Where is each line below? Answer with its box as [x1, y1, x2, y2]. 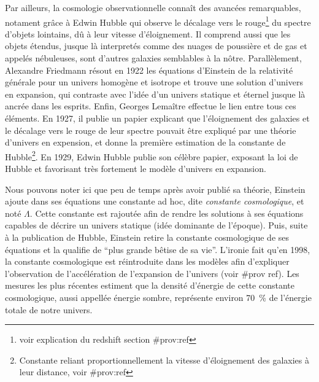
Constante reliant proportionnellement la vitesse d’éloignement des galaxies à [19, 353, 310, 366]
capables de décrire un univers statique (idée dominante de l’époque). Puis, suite [5, 219, 308, 232]
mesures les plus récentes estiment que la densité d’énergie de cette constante [5, 279, 294, 292]
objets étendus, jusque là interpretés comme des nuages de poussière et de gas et [5, 39, 307, 52]
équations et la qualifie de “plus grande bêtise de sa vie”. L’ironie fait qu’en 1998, [5, 243, 310, 255]
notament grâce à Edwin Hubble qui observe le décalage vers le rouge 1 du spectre [5, 14, 311, 28]
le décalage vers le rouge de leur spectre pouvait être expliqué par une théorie [5, 123, 296, 136]
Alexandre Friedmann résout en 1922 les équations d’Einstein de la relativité [5, 63, 293, 76]
